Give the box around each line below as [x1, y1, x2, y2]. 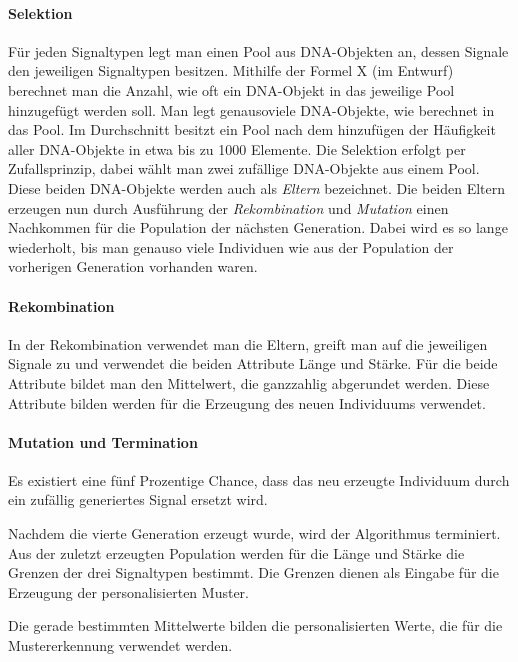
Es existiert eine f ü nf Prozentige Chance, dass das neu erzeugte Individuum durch [8, 469, 510, 490]
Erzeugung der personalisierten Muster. [8, 581, 249, 602]
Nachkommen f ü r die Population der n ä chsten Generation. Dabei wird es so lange [8, 217, 508, 238]
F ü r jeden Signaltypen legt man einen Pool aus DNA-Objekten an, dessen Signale [8, 40, 509, 61]
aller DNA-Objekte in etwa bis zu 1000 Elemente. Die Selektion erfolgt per [8, 138, 466, 159]
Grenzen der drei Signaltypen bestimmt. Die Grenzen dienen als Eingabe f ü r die [8, 562, 499, 583]
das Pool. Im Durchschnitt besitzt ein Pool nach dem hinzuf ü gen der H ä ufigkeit [8, 119, 496, 140]
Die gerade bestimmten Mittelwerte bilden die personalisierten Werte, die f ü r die [8, 615, 503, 636]
